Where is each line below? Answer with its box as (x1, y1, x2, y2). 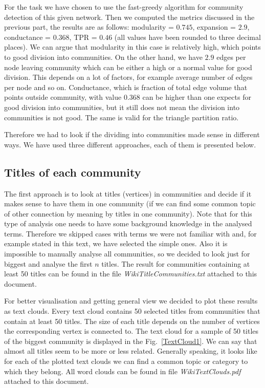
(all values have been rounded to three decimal (114, 31, 261, 42)
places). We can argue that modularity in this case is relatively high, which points (4, 41, 261, 52)
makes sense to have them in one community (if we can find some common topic (4, 198, 256, 209)
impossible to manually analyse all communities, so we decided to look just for (4, 248, 250, 259)
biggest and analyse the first (4, 258, 93, 269)
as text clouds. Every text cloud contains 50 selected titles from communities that (4, 306, 260, 316)
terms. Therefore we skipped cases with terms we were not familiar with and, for (4, 228, 257, 239)
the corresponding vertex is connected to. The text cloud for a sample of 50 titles (4, 326, 259, 336)
